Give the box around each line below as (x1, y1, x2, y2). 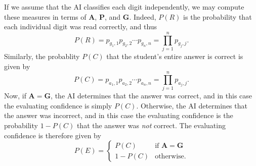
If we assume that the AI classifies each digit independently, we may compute (4, 2, 244, 12)
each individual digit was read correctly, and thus (4, 21, 157, 32)
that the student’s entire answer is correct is (106, 50, 243, 61)
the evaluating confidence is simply (4, 100, 112, 110)
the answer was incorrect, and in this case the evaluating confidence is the (4, 110, 233, 121)
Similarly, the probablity (4, 50, 80, 61)
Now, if (4, 90, 26, 101)
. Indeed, (129, 11, 156, 22)
